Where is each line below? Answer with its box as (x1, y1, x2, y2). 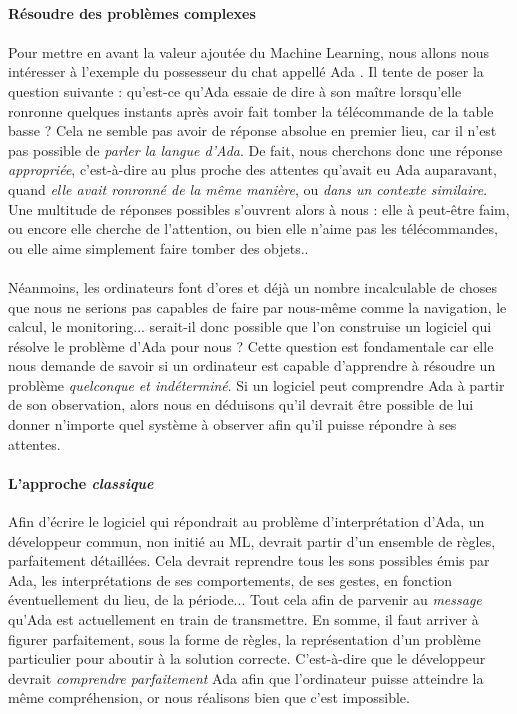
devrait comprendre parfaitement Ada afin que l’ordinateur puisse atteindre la (8, 667, 484, 688)
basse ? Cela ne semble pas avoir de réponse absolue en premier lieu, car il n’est (8, 120, 497, 141)
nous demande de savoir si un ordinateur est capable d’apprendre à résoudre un (8, 355, 496, 376)
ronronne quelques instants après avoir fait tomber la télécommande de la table (8, 100, 494, 121)
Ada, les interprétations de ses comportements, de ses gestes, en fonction (8, 569, 453, 590)
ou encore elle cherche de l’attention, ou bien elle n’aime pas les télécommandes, (8, 218, 498, 239)
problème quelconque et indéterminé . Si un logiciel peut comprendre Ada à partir (8, 374, 505, 395)
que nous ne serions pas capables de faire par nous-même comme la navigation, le (8, 296, 507, 317)
